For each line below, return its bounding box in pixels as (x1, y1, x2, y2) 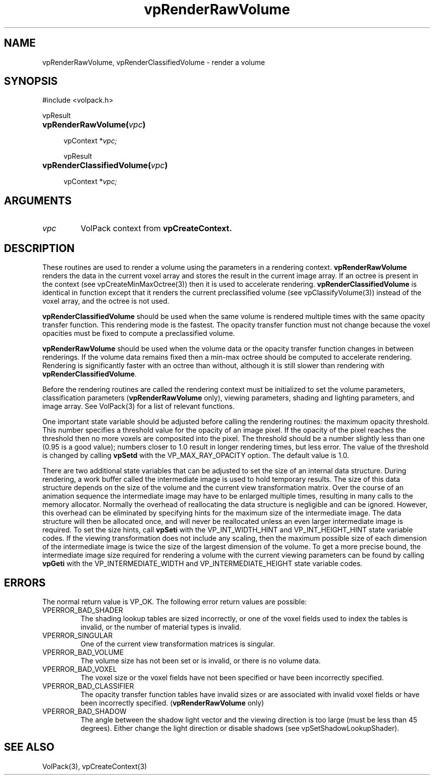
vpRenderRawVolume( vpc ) (42, 120, 146, 130)
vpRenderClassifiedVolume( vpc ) (42, 160, 168, 171)
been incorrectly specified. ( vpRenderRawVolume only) (80, 698, 264, 707)
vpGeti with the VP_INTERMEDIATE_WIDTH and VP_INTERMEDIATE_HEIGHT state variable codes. (42, 559, 363, 568)
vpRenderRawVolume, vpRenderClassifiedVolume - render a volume (42, 58, 265, 66)
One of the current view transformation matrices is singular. (80, 639, 275, 648)
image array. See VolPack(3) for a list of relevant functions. (42, 402, 235, 411)
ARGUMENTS (4, 194, 72, 207)
